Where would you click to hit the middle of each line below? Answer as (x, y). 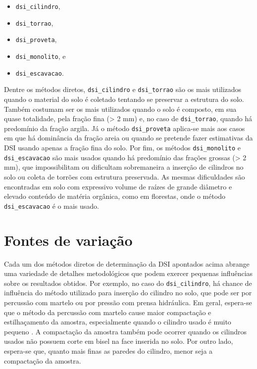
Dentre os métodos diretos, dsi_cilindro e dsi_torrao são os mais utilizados (123, 89)
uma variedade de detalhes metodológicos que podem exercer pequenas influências (128, 273)
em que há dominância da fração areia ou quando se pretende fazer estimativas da (128, 138)
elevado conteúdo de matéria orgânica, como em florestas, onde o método (115, 196)
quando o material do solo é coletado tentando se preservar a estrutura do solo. (124, 99)
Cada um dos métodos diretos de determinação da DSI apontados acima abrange (127, 263)
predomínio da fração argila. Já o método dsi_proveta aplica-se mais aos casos (125, 128)
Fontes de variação (68, 240)
